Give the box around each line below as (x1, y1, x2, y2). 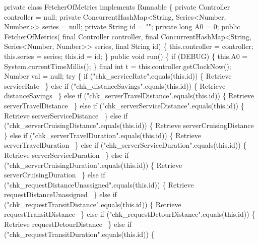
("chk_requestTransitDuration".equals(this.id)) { (4, 228, 155, 239)
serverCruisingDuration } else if (4, 169, 105, 180)
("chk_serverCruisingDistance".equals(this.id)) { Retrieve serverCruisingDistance (4, 120, 254, 131)
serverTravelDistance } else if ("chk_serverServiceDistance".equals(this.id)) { (4, 100, 244, 110)
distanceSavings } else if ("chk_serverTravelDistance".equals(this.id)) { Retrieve (4, 90, 254, 101)
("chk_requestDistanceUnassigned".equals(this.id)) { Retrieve (4, 179, 194, 190)
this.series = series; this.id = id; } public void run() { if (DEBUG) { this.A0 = (4, 50, 248, 61)
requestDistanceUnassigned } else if (4, 189, 117, 200)
